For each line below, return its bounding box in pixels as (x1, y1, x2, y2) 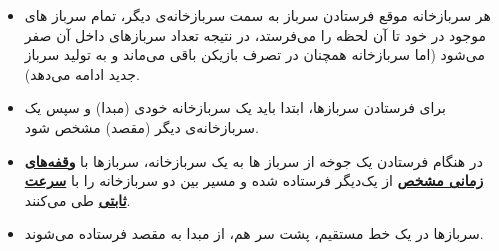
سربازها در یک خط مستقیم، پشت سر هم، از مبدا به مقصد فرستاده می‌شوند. (24, 223, 484, 244)
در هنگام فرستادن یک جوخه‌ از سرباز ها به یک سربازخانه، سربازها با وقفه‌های (24, 150, 483, 171)
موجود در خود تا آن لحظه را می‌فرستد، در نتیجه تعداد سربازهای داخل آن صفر (24, 24, 486, 45)
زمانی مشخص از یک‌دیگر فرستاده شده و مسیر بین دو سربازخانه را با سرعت (24, 170, 484, 191)
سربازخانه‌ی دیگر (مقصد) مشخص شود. (24, 116, 259, 137)
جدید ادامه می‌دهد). (24, 63, 140, 84)
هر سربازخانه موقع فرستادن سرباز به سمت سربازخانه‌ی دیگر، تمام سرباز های (24, 5, 491, 25)
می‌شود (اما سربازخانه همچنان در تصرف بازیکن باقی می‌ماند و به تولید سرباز (24, 44, 485, 65)
